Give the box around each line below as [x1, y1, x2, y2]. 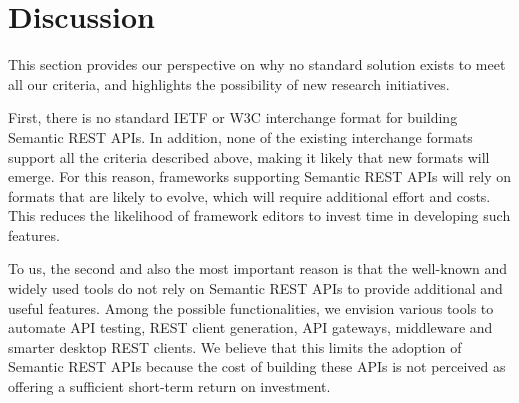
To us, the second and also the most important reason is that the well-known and [8, 258, 508, 279]
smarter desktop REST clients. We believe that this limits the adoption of [8, 336, 462, 357]
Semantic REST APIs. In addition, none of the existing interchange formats [8, 126, 473, 147]
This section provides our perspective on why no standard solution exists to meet [8, 54, 506, 75]
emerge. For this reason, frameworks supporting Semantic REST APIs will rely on [8, 166, 512, 187]
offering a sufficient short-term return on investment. [8, 376, 331, 397]
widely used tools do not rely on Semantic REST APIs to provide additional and [8, 278, 503, 299]
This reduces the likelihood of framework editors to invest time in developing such [8, 205, 511, 226]
